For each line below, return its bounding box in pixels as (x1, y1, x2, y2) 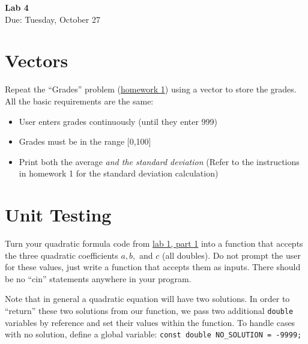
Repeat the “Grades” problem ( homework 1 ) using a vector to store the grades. (5, 83, 297, 95)
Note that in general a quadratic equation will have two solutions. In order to (5, 292, 290, 305)
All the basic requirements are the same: (5, 94, 154, 107)
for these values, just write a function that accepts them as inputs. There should (5, 261, 301, 273)
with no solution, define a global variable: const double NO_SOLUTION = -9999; (5, 328, 302, 340)
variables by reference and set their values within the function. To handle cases (5, 316, 295, 328)
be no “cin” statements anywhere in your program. (5, 272, 192, 285)
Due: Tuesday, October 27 (5, 13, 100, 25)
